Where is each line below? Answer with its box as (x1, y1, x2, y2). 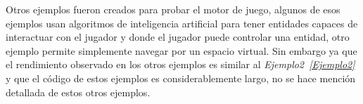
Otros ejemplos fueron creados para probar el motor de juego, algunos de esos (6, 2, 340, 16)
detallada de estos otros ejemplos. (6, 84, 151, 99)
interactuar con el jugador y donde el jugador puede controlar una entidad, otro (6, 30, 350, 44)
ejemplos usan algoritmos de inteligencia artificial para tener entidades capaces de (6, 15, 358, 30)
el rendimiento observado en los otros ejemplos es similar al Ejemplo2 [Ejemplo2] (6, 57, 355, 72)
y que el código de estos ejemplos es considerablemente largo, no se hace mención (6, 70, 356, 85)
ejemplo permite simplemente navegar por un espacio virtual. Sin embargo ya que (6, 43, 357, 58)
